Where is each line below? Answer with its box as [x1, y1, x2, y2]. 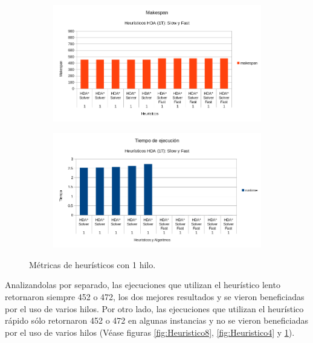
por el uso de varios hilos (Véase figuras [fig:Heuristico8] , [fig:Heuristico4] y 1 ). [5, 325, 295, 338]
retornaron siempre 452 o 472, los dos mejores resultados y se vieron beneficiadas [5, 290, 305, 303]
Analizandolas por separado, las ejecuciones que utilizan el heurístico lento [5, 278, 280, 291]
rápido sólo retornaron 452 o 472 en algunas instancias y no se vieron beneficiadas [5, 314, 308, 327]
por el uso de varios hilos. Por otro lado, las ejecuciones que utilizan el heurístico [5, 302, 304, 315]
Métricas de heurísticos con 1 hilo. [29, 258, 156, 271]
